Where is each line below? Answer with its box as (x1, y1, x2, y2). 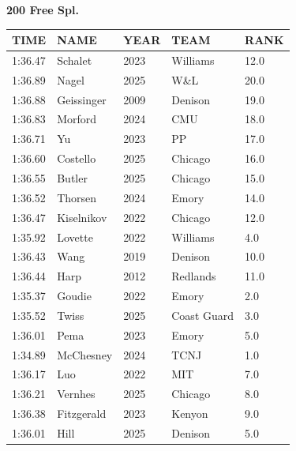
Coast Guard (171, 306, 234, 323)
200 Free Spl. (6, 2, 79, 17)
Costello (57, 150, 96, 167)
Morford (57, 111, 97, 127)
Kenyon (171, 405, 208, 422)
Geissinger (57, 91, 107, 107)
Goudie (57, 288, 92, 304)
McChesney (57, 346, 113, 363)
